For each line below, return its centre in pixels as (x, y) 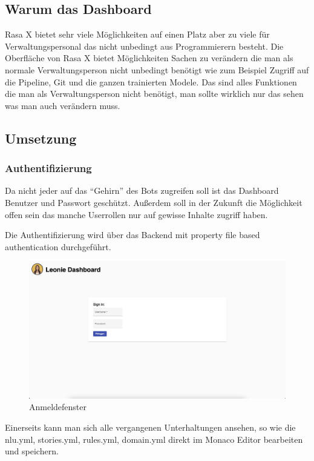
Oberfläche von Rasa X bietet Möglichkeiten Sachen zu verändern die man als (149, 58)
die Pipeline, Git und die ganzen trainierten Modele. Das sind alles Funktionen (151, 81)
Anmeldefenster (58, 407)
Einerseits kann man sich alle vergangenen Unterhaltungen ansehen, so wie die (150, 427)
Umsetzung (41, 138)
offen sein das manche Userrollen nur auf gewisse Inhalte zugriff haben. (136, 214)
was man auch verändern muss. (63, 105)
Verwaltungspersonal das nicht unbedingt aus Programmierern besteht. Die (144, 46)
